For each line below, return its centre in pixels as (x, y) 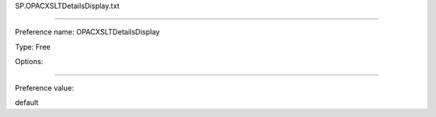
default (27, 102)
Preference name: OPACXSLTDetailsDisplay (88, 32)
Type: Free (33, 46)
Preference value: (44, 87)
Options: (29, 62)
